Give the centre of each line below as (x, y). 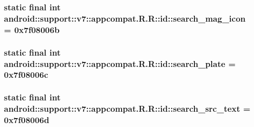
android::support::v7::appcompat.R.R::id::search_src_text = (127, 109)
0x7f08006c (26, 75)
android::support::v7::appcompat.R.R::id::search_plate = (120, 63)
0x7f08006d (27, 120)
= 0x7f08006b (32, 29)
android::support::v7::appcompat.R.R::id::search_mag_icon (125, 18)
